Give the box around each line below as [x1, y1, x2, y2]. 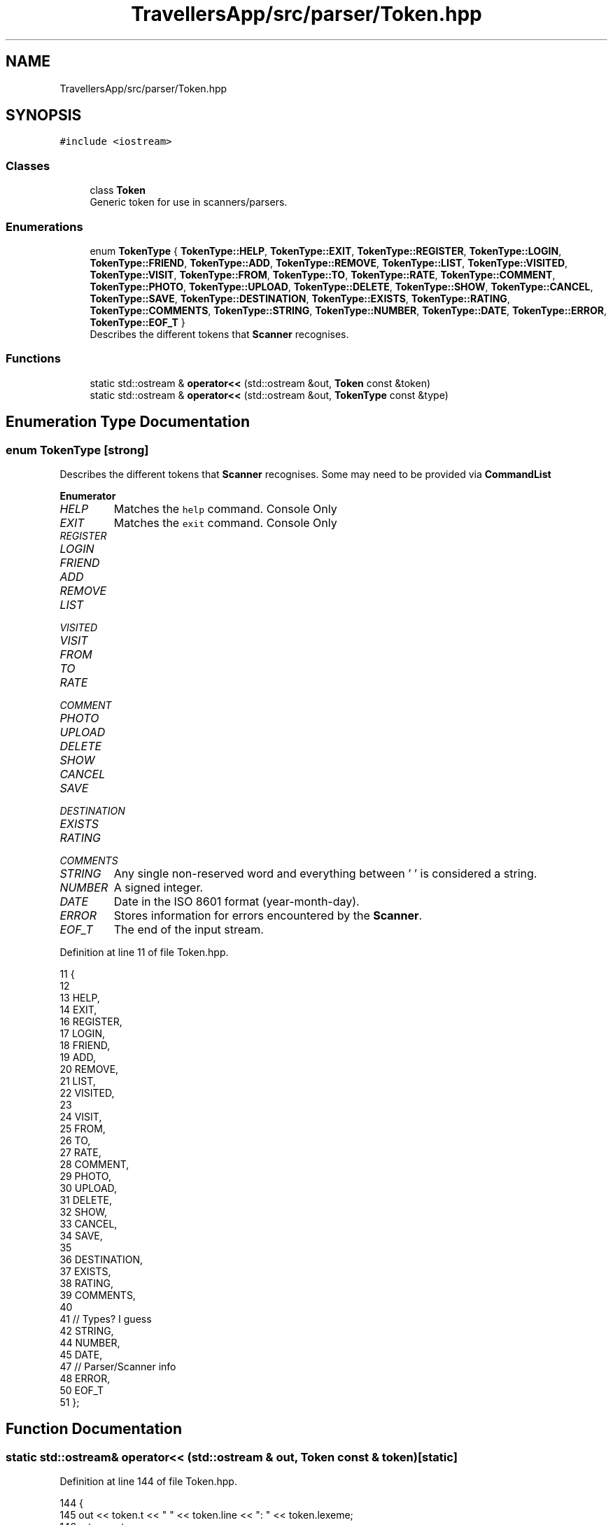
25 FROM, [59, 1122, 106, 1134]
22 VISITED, [59, 1086, 115, 1099]
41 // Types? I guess [59, 1312, 152, 1325]
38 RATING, [59, 1277, 113, 1289]
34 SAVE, [59, 1229, 103, 1242]
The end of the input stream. [113, 922, 264, 936]
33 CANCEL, [59, 1217, 118, 1230]
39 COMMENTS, [59, 1288, 136, 1301]
